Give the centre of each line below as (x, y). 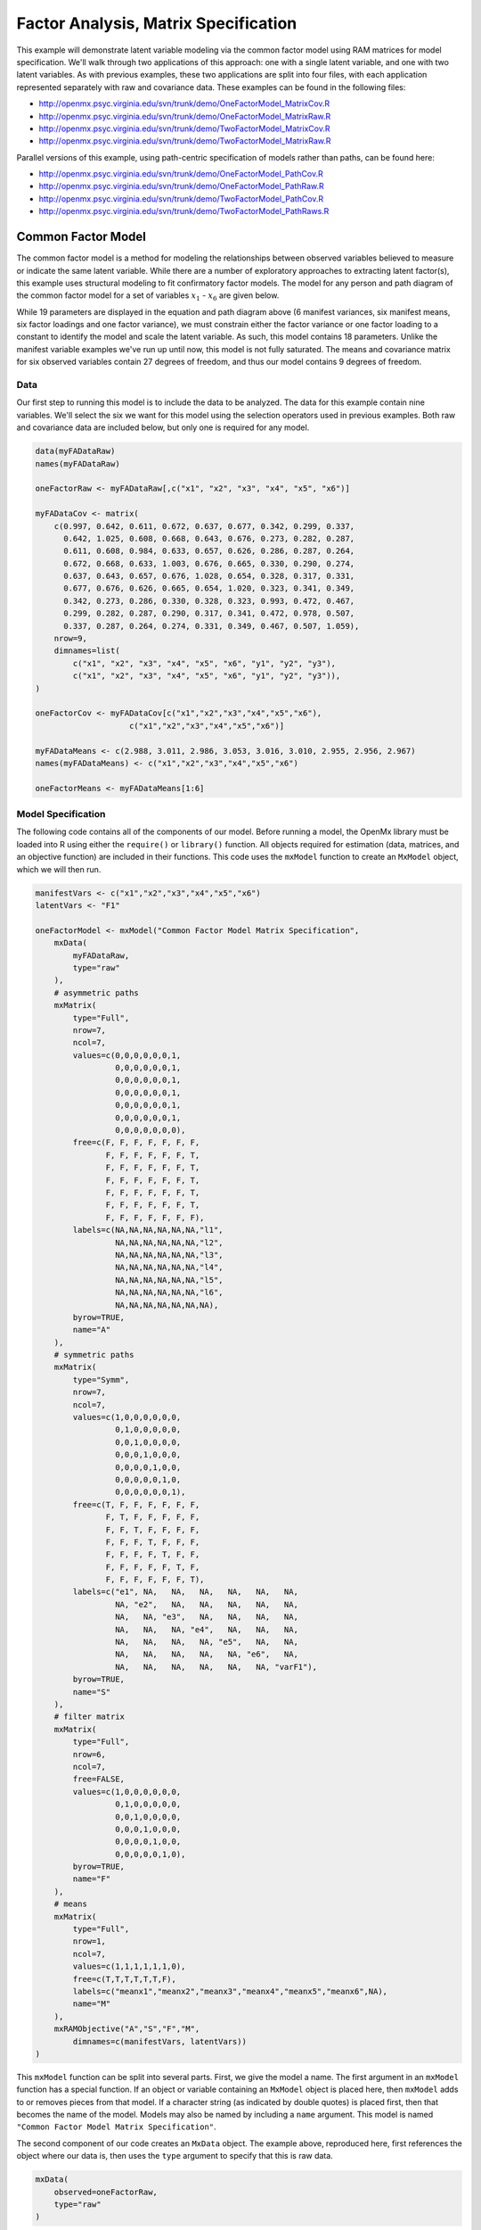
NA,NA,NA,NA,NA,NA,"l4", (169, 1268)
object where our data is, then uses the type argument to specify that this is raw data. (175, 2156)
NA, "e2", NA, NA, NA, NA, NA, (206, 1604)
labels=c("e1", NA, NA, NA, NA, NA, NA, (185, 1592)
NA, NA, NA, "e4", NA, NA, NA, (206, 1629)
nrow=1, (90, 1941)
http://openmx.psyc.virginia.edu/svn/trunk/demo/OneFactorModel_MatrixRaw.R (185, 116)
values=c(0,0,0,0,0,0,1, (127, 1055)
